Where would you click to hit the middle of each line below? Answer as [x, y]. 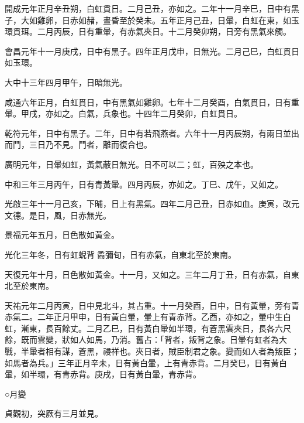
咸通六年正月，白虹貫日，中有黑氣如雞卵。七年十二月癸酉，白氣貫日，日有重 [152, 102]
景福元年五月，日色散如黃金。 [62, 235]
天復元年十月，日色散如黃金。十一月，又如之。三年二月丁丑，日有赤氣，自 [148, 274]
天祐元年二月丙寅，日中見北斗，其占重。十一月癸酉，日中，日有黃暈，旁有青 [152, 305]
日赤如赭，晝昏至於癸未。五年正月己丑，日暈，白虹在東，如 [176, 20]
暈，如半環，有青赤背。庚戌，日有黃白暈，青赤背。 [103, 374]
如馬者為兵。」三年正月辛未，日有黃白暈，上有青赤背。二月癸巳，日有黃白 [146, 362]
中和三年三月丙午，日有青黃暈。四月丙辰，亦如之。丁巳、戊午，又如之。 [144, 184]
